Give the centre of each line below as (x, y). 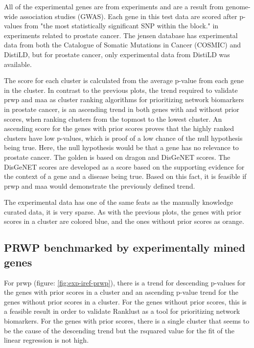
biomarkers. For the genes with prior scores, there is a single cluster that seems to (127, 321)
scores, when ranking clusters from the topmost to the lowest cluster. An (113, 119)
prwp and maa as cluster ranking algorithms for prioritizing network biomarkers (124, 99)
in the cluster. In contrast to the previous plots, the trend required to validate (121, 90)
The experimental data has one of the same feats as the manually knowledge (119, 202)
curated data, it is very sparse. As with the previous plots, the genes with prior (123, 211)
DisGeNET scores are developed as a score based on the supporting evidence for (124, 166)
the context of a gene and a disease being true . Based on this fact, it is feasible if (125, 176)
